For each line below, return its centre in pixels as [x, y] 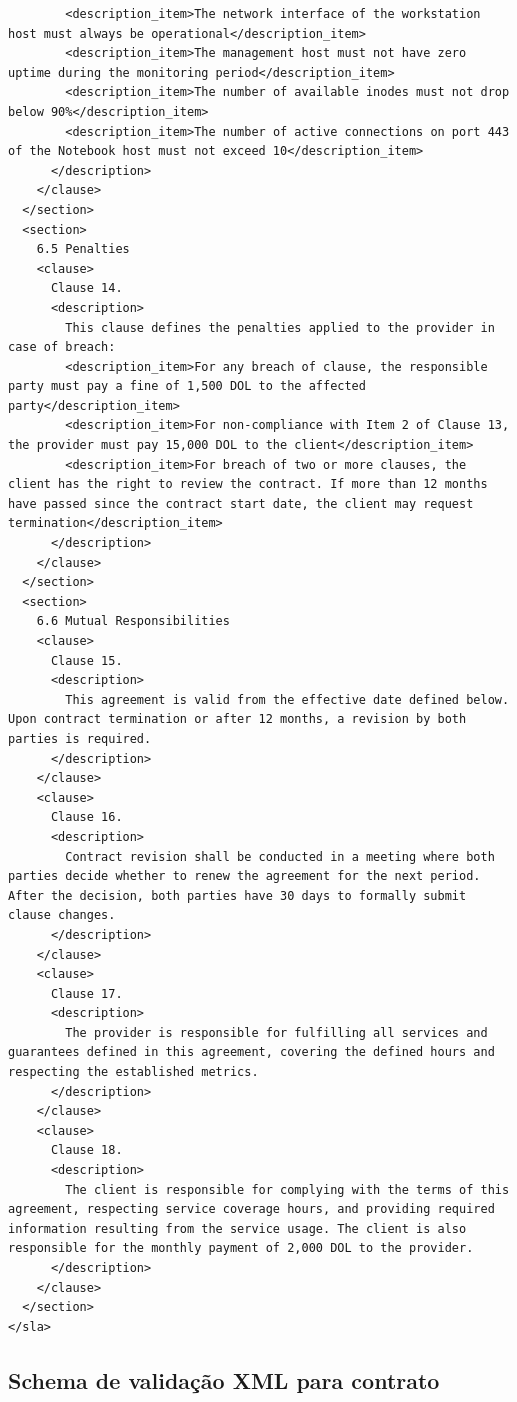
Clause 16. [86, 817]
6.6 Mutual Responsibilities [133, 621]
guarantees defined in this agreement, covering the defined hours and [251, 1052]
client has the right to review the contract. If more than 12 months [248, 484]
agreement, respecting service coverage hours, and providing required [251, 1209]
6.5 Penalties [83, 249]
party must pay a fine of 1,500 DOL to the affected [187, 386]
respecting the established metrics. [133, 1072]
